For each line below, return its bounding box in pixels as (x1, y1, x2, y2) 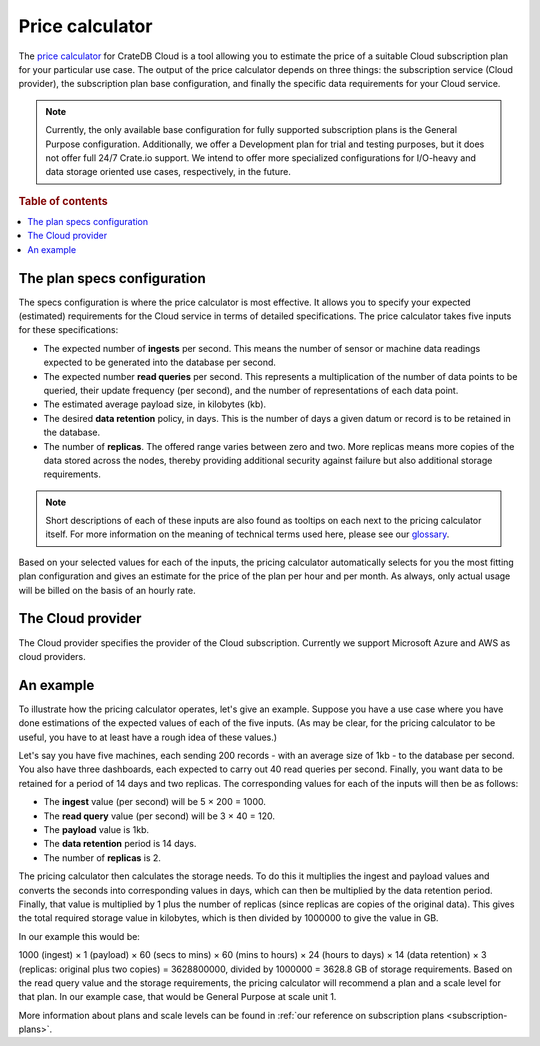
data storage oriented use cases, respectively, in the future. (45, 166, 292, 178)
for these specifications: (18, 324, 119, 336)
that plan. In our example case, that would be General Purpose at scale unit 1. (18, 991, 337, 1003)
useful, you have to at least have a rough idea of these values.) (18, 731, 278, 743)
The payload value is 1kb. (43, 823, 150, 835)
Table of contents (18, 194, 109, 208)
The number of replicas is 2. (43, 851, 162, 864)
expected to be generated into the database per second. (43, 356, 277, 369)
